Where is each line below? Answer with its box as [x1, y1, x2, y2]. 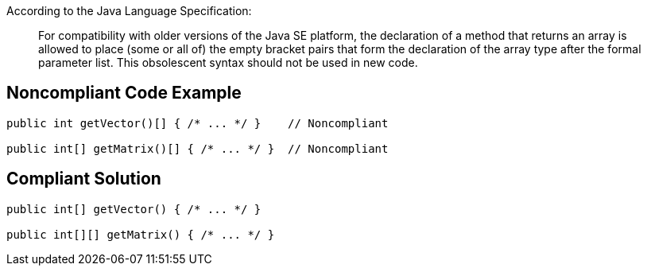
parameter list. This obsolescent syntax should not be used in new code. [38, 56, 418, 69]
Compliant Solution [6, 169, 161, 189]
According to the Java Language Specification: [6, 4, 252, 17]
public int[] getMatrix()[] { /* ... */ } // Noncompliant [6, 142, 389, 155]
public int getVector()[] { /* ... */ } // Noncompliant [6, 116, 389, 130]
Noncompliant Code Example [6, 83, 242, 103]
